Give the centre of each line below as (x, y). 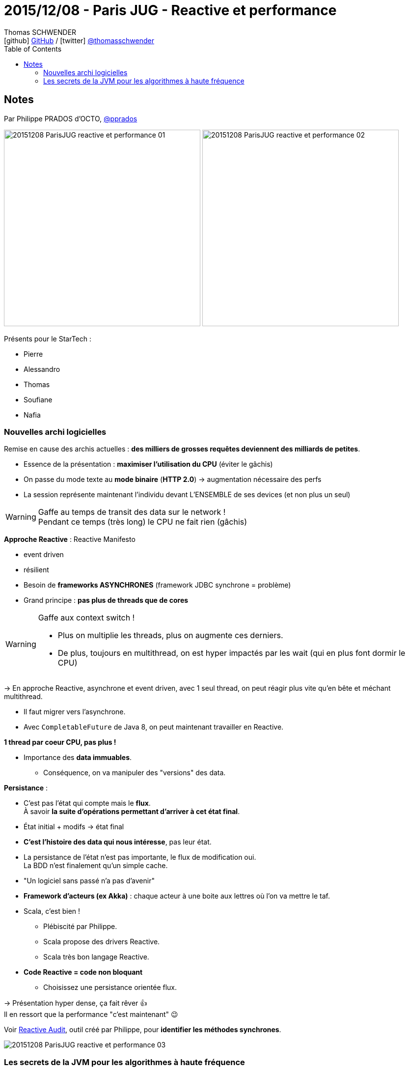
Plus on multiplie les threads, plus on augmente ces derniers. (170, 635)
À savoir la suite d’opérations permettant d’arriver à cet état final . (132, 812)
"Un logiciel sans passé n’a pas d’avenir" (89, 881)
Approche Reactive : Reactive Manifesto (70, 539)
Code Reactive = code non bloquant (83, 972)
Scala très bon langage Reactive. (96, 957)
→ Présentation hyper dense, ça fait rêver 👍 (76, 1003)
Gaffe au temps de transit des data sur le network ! (132, 512)
